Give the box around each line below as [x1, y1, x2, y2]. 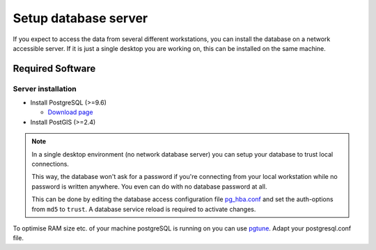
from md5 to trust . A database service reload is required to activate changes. [31, 205, 256, 213]
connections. [31, 160, 70, 169]
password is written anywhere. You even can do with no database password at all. [31, 182, 267, 191]
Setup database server [13, 10, 148, 26]
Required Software [13, 63, 96, 75]
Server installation [13, 84, 77, 93]
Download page [47, 108, 93, 116]
